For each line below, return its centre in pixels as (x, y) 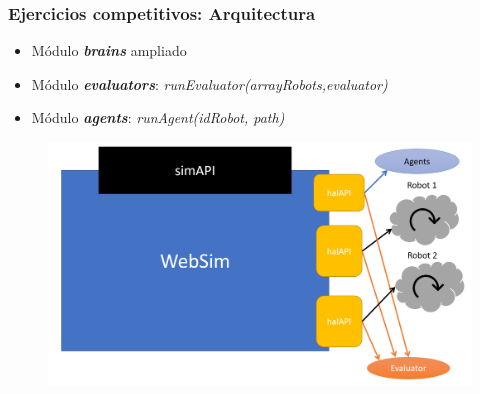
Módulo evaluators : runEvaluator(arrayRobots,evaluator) (209, 83)
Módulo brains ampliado (109, 50)
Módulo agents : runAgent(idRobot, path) (158, 117)
